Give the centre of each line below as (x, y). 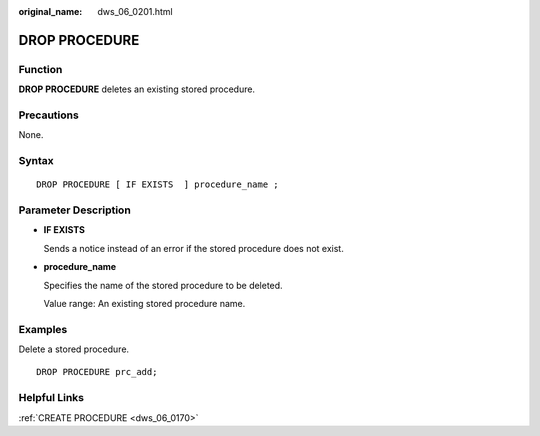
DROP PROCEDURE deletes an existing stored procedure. (136, 89)
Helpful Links (51, 398)
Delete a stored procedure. (74, 349)
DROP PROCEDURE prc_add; (97, 372)
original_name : (50, 11)
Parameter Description (75, 210)
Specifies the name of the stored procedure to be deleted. (163, 285)
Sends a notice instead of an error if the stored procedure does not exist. (193, 248)
